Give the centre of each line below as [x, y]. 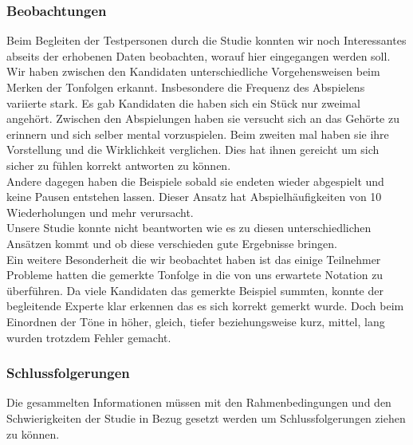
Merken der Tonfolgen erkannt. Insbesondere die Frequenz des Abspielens [186, 87]
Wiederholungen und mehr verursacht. [100, 212]
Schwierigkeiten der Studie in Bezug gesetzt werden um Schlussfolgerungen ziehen [206, 417]
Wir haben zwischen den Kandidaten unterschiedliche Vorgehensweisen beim [193, 71]
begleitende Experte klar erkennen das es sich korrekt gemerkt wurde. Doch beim [205, 306]
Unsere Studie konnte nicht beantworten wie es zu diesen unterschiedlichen [189, 228]
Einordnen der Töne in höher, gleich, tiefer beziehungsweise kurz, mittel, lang [196, 321]
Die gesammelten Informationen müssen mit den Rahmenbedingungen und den [199, 402]
